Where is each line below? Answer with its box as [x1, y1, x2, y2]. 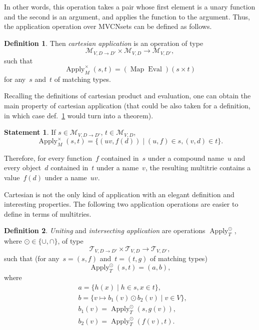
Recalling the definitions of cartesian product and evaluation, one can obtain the [4, 90, 251, 101]
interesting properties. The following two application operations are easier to [4, 199, 238, 209]
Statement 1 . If [4, 127, 56, 137]
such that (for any [4, 253, 59, 264]
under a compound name [147, 152, 224, 163]
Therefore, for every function [4, 152, 92, 163]
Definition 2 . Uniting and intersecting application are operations [4, 225, 205, 236]
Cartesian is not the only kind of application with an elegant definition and [4, 189, 234, 199]
